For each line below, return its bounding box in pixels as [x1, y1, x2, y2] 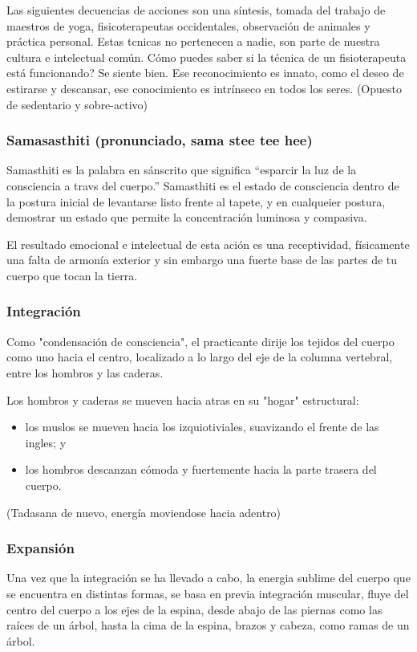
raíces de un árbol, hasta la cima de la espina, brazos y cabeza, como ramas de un [6, 617, 410, 634]
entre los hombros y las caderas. [6, 364, 164, 381]
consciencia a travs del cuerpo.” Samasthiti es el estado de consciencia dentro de [6, 177, 399, 194]
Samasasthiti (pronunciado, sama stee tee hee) [6, 130, 313, 150]
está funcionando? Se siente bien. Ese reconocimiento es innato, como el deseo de [6, 64, 404, 81]
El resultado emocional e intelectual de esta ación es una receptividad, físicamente [6, 235, 410, 252]
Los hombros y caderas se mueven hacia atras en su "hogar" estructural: [6, 391, 359, 408]
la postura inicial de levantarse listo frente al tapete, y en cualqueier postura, [6, 193, 386, 210]
